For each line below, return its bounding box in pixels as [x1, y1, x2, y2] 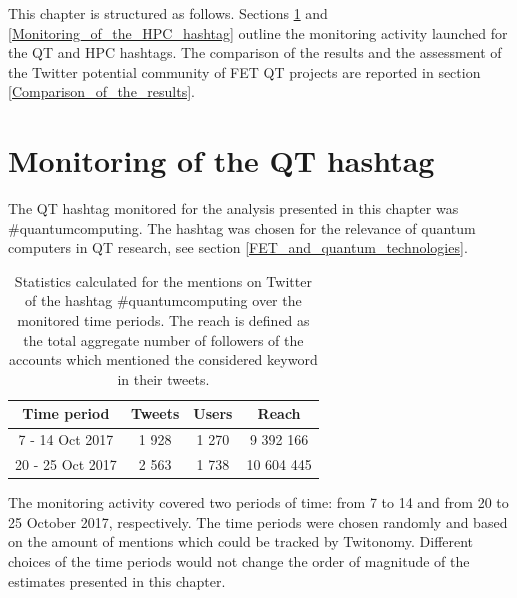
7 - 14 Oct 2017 [18, 429, 114, 450]
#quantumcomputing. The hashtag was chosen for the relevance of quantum [8, 217, 476, 238]
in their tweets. [117, 368, 210, 389]
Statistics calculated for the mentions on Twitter [14, 270, 312, 291]
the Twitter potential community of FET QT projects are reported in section [8, 61, 481, 82]
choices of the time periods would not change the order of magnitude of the [8, 551, 470, 571]
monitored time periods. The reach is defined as [17, 310, 310, 331]
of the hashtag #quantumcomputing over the [25, 290, 302, 311]
